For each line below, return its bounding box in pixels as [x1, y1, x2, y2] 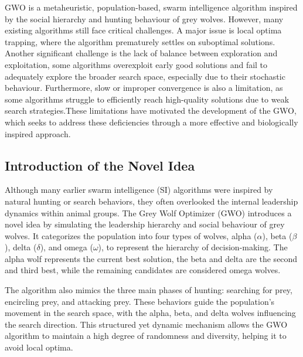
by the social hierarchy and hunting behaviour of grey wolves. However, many [5, 12, 284, 25]
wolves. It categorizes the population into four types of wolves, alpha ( [5, 229, 257, 242]
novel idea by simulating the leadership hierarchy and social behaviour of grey [5, 218, 285, 230]
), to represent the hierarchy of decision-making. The [98, 241, 288, 253]
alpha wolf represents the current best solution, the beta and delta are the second [5, 252, 298, 264]
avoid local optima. [5, 341, 73, 353]
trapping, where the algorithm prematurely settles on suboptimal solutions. [5, 35, 275, 47]
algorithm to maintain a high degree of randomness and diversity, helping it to [5, 329, 287, 342]
